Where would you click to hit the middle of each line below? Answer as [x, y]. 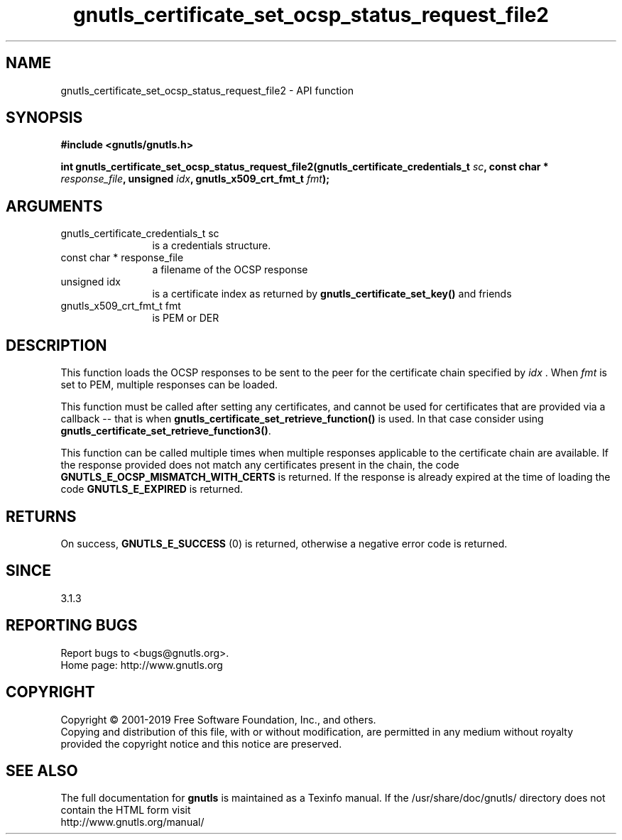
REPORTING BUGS [72, 626]
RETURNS [41, 516]
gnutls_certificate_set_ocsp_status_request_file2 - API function [207, 90]
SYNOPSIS [44, 118]
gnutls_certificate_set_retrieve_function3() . [166, 431]
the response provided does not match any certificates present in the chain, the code [260, 465]
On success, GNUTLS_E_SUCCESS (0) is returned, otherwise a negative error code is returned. [284, 543]
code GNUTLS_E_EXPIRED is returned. [152, 489]
